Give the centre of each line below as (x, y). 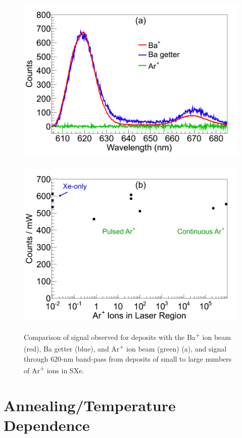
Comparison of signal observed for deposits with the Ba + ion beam (127, 336)
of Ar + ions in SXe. (54, 369)
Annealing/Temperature (90, 405)
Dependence (47, 425)
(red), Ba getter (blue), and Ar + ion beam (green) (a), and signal (125, 348)
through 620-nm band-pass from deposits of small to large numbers (128, 358)
